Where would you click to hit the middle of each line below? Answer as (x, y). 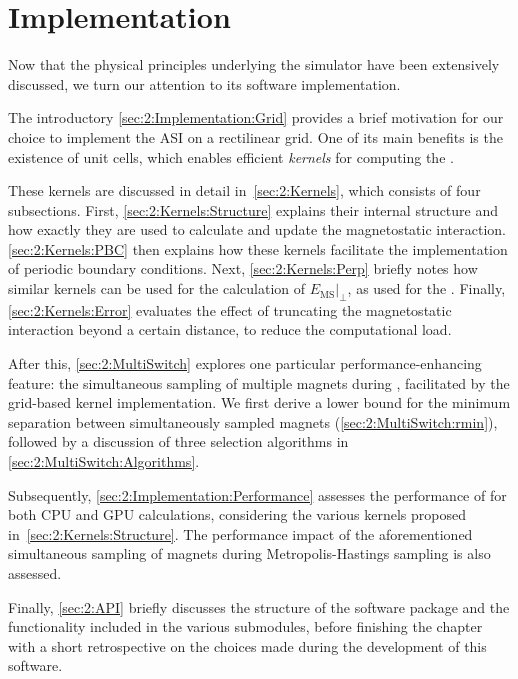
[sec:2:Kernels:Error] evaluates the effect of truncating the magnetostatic (230, 309)
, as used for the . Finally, (426, 288)
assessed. (35, 572)
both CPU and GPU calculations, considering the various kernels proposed (237, 514)
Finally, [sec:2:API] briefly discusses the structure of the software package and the (259, 606)
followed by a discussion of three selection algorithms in (178, 441)
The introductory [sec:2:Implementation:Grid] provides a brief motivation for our (256, 117)
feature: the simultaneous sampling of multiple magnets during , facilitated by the (259, 382)
